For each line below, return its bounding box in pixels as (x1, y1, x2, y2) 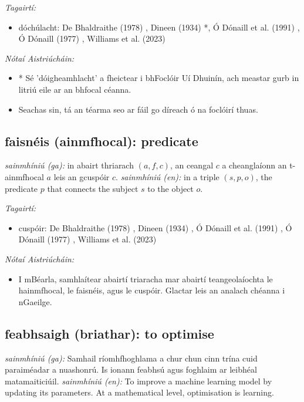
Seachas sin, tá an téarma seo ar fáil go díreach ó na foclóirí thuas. (18, 103, 258, 115)
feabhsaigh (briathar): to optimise (5, 324, 214, 342)
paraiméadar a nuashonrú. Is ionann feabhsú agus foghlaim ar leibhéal (5, 363, 257, 376)
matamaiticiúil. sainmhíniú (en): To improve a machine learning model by (5, 374, 272, 387)
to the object (147, 182, 194, 194)
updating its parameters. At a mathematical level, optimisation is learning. (5, 386, 274, 398)
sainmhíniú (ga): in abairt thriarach (5, 159, 134, 171)
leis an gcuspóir (53, 170, 110, 183)
